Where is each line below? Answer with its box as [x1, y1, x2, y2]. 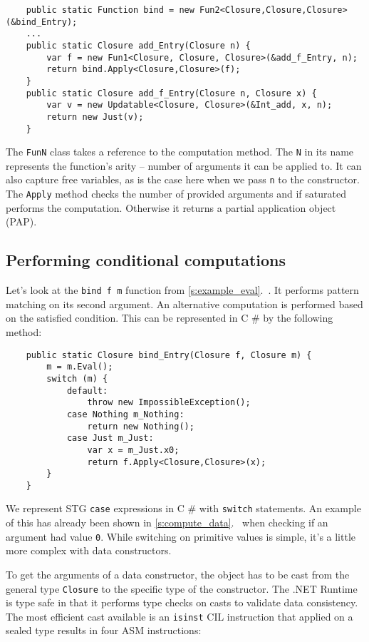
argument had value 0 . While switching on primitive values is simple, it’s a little [6, 529, 356, 544]
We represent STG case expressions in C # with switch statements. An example [6, 501, 361, 516]
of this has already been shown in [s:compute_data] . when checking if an [6, 515, 328, 530]
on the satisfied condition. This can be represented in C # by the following [6, 310, 333, 325]
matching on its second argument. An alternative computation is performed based [6, 296, 363, 311]
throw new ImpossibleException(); [87, 397, 251, 408]
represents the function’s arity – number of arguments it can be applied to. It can [6, 158, 362, 173]
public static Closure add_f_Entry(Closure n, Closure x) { [26, 88, 317, 98]
